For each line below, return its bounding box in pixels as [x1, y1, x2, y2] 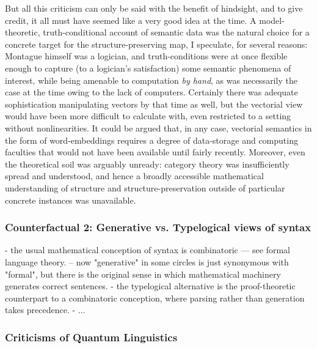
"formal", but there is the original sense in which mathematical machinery [5, 267, 281, 280]
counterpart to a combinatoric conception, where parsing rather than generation [5, 291, 305, 304]
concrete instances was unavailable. [5, 193, 136, 206]
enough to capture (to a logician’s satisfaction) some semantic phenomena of [5, 61, 291, 74]
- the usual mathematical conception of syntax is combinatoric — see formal [5, 243, 291, 256]
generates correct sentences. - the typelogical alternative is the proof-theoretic [5, 280, 296, 292]
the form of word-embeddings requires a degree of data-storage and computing [5, 133, 298, 146]
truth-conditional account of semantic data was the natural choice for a [43, 26, 310, 39]
